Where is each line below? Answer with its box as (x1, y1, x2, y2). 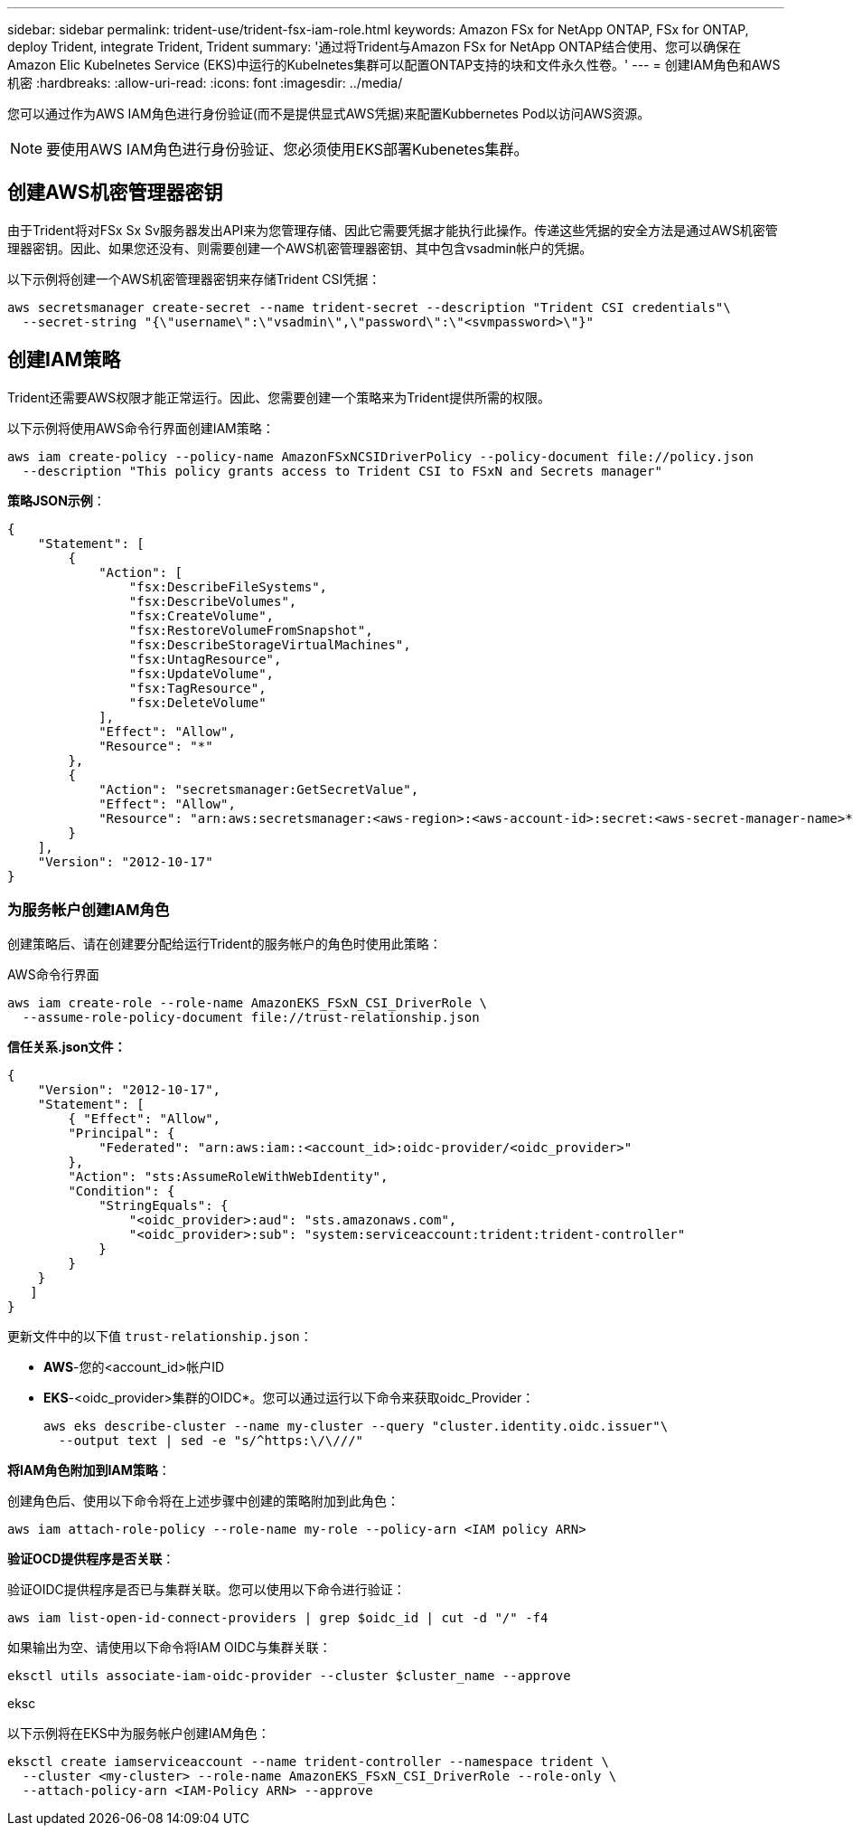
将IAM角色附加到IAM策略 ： (7, 1462, 171, 1479)
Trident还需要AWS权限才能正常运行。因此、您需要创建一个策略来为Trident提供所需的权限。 (7, 389, 550, 405)
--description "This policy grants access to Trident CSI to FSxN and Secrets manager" (22, 463, 662, 478)
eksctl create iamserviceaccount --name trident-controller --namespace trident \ (7, 1754, 609, 1770)
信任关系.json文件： (7, 1039, 127, 1055)
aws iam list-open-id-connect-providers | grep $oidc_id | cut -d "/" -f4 (7, 1611, 548, 1626)
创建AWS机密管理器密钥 (7, 181, 223, 204)
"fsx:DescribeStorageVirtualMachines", (128, 637, 411, 652)
